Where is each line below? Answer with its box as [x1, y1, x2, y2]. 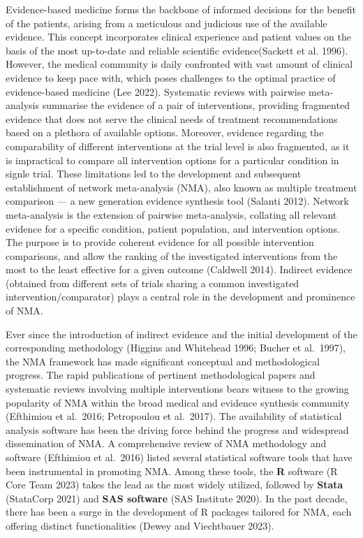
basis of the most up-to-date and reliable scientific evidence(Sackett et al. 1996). [6, 43, 348, 57]
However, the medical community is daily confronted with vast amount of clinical [6, 57, 353, 71]
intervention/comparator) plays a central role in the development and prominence [6, 289, 355, 304]
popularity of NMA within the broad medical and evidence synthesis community [6, 395, 350, 409]
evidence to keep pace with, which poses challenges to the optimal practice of [6, 70, 336, 85]
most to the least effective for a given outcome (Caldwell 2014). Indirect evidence [6, 262, 353, 277]
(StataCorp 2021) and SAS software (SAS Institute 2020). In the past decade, [6, 490, 348, 505]
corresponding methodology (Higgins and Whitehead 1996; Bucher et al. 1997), [6, 340, 346, 355]
